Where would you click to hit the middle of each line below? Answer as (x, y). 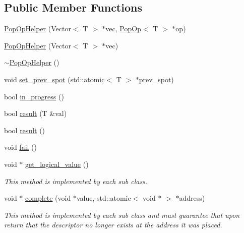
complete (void (48, 198)
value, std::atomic (104, 198)
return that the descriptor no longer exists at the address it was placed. (113, 225)
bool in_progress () (34, 96)
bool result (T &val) (36, 113)
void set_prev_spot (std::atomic (54, 79)
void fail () (20, 147)
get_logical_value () (57, 164)
